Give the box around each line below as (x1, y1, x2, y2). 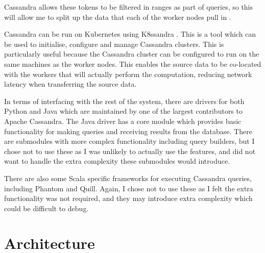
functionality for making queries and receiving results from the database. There (4, 125, 252, 136)
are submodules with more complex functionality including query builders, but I (4, 136, 255, 146)
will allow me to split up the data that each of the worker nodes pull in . (4, 11, 231, 22)
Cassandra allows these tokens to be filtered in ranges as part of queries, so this (4, 2, 253, 12)
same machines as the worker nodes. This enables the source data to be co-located (4, 58, 261, 69)
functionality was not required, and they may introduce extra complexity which (4, 193, 253, 204)
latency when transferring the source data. (4, 79, 137, 89)
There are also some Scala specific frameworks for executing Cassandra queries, (4, 172, 252, 183)
